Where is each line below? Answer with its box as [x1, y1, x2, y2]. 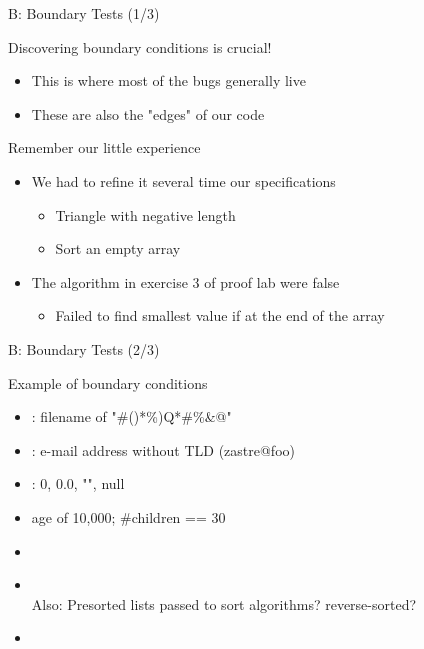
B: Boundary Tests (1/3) [8, 3, 160, 23]
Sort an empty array [55, 238, 181, 259]
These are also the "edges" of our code [31, 103, 265, 124]
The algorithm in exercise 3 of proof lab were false [31, 271, 340, 292]
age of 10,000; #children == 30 [31, 506, 226, 527]
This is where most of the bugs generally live [31, 70, 306, 91]
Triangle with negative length [55, 204, 236, 225]
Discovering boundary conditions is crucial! [8, 36, 272, 57]
